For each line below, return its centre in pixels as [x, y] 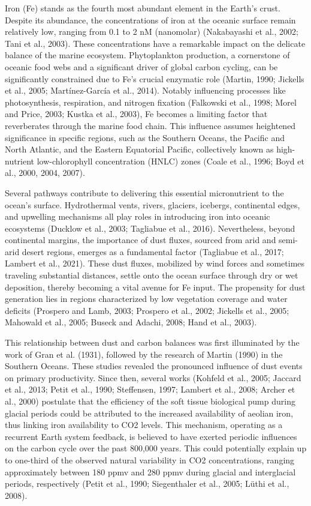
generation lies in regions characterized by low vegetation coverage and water [146, 299]
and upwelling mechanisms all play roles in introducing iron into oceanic [138, 216]
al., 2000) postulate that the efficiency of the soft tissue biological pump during [150, 401]
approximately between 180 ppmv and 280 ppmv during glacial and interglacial [150, 471]
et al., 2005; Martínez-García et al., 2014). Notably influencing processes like [145, 90]
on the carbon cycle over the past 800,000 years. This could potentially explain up [156, 448]
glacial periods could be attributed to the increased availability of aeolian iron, [149, 413]
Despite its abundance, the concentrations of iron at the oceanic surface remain [150, 20]
